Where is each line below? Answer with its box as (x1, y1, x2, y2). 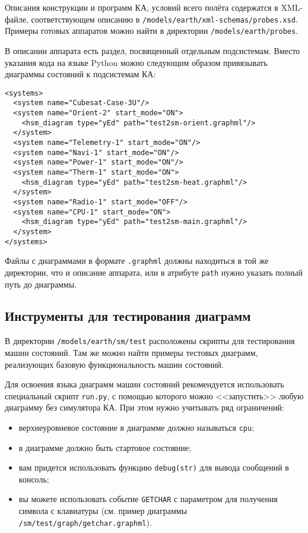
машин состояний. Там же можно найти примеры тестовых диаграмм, (5, 346, 258, 358)
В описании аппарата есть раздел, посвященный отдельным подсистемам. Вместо (5, 44, 300, 56)
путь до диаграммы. (5, 277, 77, 290)
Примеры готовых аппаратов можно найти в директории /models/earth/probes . (5, 24, 299, 37)
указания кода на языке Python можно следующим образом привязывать (5, 56, 268, 68)
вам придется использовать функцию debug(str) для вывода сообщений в (18, 461, 289, 474)
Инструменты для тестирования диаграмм (5, 307, 251, 325)
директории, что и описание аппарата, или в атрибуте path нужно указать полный (5, 266, 303, 278)
